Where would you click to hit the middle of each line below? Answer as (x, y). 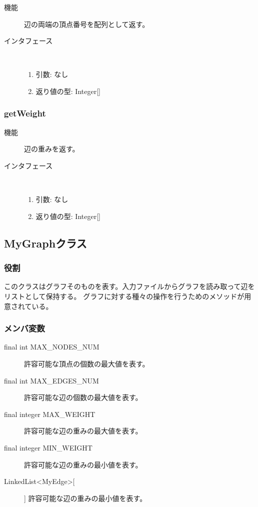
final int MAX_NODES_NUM (52, 347)
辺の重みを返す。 (52, 149)
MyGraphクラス (45, 243)
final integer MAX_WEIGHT (50, 414)
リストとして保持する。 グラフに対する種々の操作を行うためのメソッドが (124, 296)
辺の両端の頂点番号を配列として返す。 (87, 24)
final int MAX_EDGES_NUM (51, 380)
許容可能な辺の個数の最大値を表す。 (83, 397)
